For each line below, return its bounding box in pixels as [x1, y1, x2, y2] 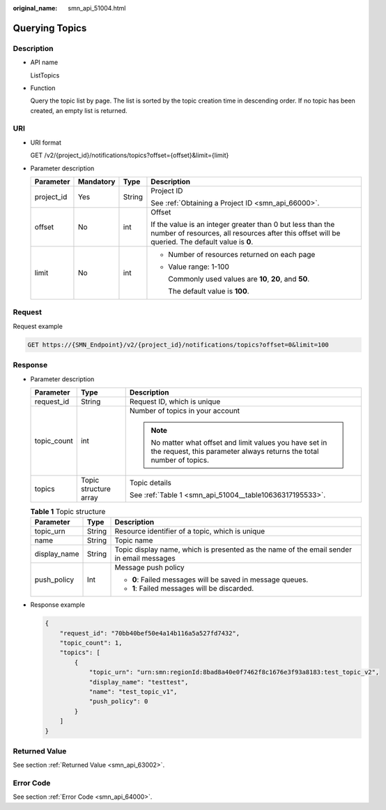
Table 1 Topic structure [30, 507, 106, 517]
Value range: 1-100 [168, 262, 229, 272]
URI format [30, 138, 62, 147]
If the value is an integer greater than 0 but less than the [150, 220, 335, 230]
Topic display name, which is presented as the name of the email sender [114, 545, 352, 554]
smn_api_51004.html [68, 4, 126, 12]
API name [30, 58, 59, 66]
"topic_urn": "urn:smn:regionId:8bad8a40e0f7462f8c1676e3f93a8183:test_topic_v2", [88, 668, 380, 677]
